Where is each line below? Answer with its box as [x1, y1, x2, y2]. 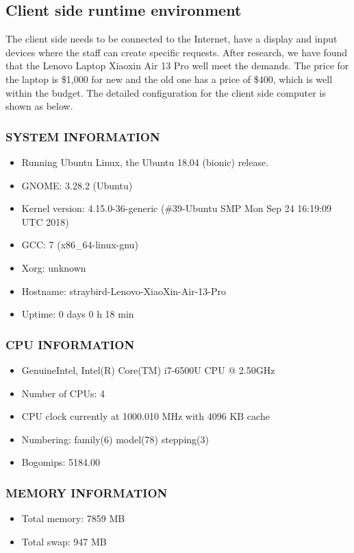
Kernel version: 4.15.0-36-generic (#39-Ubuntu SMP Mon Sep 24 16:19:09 [21, 201, 332, 215]
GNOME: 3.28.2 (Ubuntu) [21, 178, 133, 192]
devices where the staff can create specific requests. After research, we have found [5, 45, 348, 59]
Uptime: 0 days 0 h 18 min [21, 307, 134, 321]
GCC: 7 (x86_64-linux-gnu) [21, 237, 138, 252]
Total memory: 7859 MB [21, 511, 125, 526]
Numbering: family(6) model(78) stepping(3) [21, 432, 209, 446]
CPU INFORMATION [5, 336, 135, 353]
